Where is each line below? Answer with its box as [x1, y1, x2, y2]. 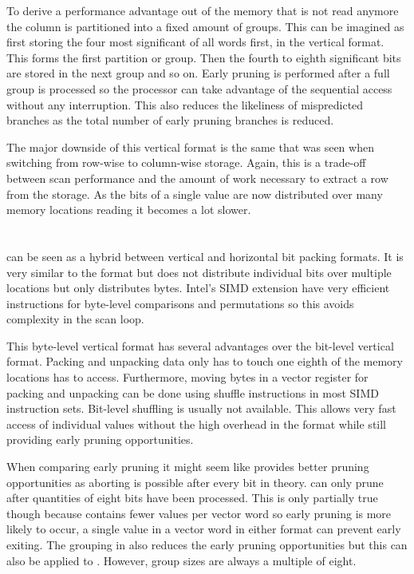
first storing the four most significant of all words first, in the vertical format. [6, 34, 384, 50]
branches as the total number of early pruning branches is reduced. [6, 112, 334, 129]
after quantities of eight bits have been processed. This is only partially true [6, 489, 378, 506]
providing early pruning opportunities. [6, 431, 194, 448]
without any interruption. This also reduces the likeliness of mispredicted [6, 96, 364, 113]
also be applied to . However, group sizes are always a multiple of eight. [6, 552, 357, 568]
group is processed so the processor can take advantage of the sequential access [6, 80, 392, 97]
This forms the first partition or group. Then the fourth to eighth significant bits [6, 49, 401, 65]
